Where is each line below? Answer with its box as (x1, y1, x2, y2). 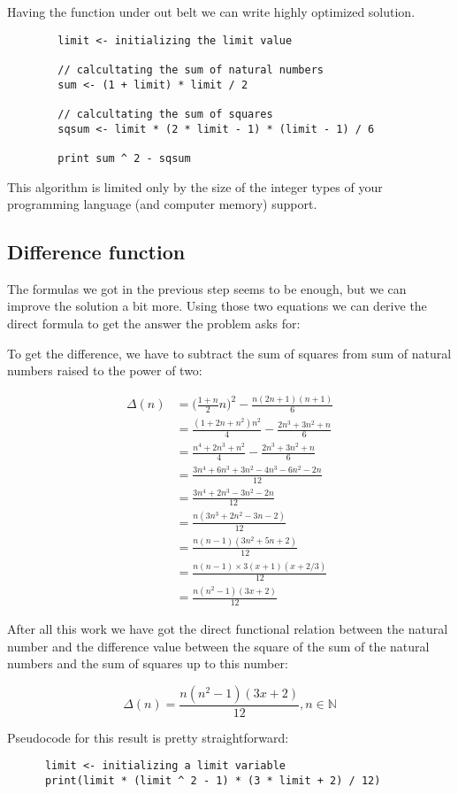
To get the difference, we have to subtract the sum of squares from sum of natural (7, 343, 452, 362)
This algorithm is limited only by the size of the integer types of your (7, 177, 383, 196)
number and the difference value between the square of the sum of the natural (7, 636, 430, 655)
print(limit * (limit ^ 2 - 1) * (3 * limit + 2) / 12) (44, 775, 381, 788)
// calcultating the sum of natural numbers (57, 63, 324, 76)
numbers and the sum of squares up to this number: (7, 654, 288, 673)
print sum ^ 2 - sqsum (57, 151, 191, 165)
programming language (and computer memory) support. (7, 195, 317, 213)
